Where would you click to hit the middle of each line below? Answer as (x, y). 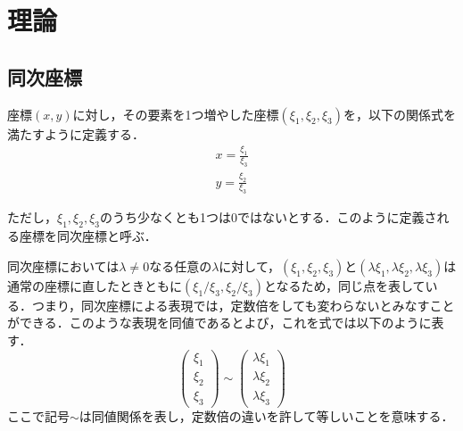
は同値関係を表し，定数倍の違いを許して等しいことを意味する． (266, 416)
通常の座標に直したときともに (95, 285)
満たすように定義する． (76, 133)
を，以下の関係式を (400, 114)
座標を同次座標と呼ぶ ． (88, 236)
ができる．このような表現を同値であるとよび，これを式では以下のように (219, 323)
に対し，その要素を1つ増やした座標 (176, 114)
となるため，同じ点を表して (345, 285)
